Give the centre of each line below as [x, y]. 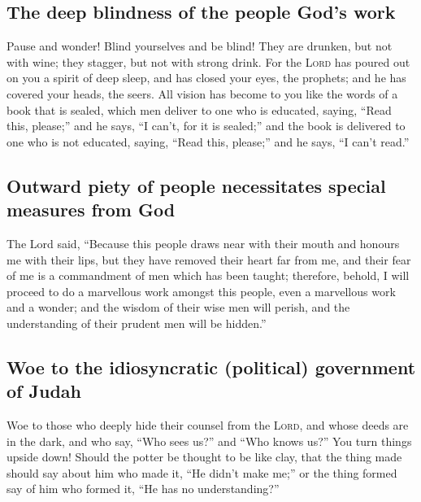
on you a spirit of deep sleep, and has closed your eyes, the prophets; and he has [206, 78]
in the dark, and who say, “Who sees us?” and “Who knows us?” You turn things [209, 441]
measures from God [91, 210]
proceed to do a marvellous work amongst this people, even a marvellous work [201, 291]
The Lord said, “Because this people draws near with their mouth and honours [203, 243]
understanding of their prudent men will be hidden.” [137, 323]
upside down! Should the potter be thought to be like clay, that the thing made [204, 457]
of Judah [44, 391]
